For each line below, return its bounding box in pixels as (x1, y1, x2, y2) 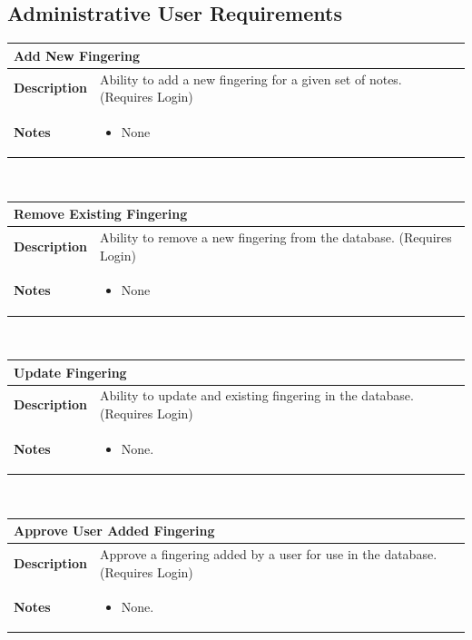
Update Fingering (14, 362, 127, 381)
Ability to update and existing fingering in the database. (100, 386, 414, 405)
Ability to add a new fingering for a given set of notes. (100, 69, 402, 88)
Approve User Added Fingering (14, 521, 215, 540)
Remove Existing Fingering (14, 204, 188, 223)
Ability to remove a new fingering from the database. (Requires (100, 228, 452, 247)
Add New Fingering (14, 45, 141, 64)
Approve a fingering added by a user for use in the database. (100, 544, 438, 563)
